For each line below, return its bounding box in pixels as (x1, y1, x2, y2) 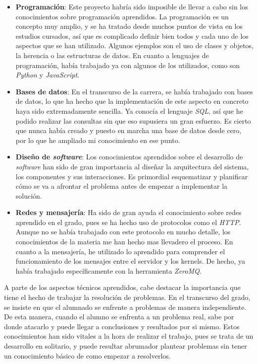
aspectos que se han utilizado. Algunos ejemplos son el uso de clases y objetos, (15, 40, 254, 51)
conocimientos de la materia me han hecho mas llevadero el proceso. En (15, 236, 233, 247)
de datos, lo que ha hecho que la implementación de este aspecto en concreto (15, 96, 249, 106)
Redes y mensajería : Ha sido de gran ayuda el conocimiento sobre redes (15, 207, 242, 218)
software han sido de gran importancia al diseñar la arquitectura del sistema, (15, 161, 249, 171)
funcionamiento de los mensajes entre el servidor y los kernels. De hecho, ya (15, 256, 245, 266)
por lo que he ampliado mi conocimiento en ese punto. (15, 135, 180, 145)
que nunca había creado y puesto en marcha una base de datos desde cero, (15, 125, 242, 136)
